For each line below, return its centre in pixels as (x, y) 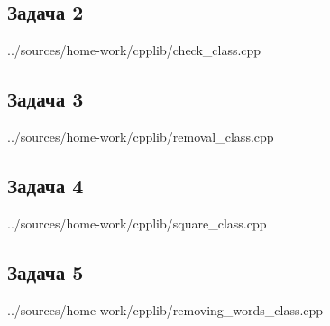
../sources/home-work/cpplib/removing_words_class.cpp (165, 309)
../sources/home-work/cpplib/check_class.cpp (134, 50)
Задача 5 (46, 271)
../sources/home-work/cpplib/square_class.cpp (137, 223)
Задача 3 (46, 99)
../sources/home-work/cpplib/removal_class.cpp (141, 136)
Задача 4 (46, 185)
